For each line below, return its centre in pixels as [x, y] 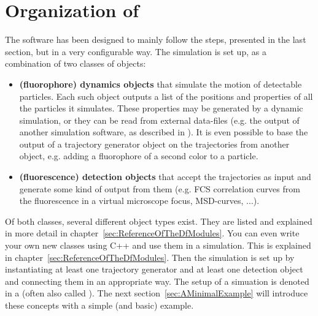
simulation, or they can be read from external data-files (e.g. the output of [159, 120]
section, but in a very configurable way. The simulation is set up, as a [136, 51]
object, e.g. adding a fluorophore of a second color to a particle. [139, 156]
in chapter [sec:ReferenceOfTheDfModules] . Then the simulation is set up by [150, 257]
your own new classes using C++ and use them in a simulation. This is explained [158, 245]
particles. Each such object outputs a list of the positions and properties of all [166, 96]
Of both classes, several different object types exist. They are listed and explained [159, 221]
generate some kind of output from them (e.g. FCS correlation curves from [160, 188]
